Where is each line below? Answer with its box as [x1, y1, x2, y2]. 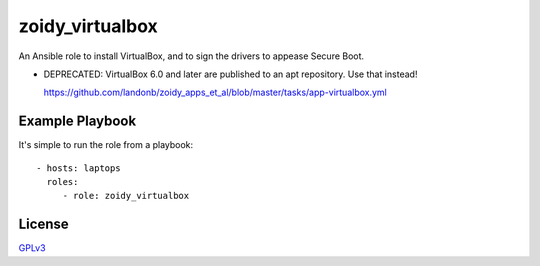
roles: [46, 176, 79, 188]
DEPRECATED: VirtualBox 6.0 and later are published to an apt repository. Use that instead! [43, 68, 418, 80]
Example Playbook [18, 113, 137, 130]
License [18, 216, 69, 233]
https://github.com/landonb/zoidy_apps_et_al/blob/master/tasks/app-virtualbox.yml [43, 86, 387, 99]
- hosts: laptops [36, 162, 121, 174]
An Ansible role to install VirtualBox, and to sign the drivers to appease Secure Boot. [18, 50, 365, 62]
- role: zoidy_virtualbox [62, 190, 190, 202]
